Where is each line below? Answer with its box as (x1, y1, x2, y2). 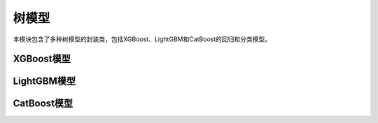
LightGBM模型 (13, 75, 76, 87)
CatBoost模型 (13, 98, 73, 110)
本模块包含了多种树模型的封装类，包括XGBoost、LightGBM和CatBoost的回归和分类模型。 (13, 35, 272, 43)
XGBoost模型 (13, 53, 71, 65)
